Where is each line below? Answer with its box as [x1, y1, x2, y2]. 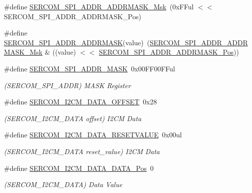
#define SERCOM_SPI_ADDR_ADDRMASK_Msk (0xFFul [4, 1, 194, 11]
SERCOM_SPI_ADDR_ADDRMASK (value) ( [4, 37, 150, 47]
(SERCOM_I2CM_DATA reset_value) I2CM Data [4, 146, 160, 156]
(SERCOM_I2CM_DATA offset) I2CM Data [4, 113, 142, 123]
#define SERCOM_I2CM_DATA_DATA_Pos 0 [4, 162, 154, 173]
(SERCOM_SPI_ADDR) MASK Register [4, 80, 131, 90]
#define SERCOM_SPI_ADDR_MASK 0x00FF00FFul [4, 63, 175, 73]
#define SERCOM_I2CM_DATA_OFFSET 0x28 [4, 96, 157, 107]
